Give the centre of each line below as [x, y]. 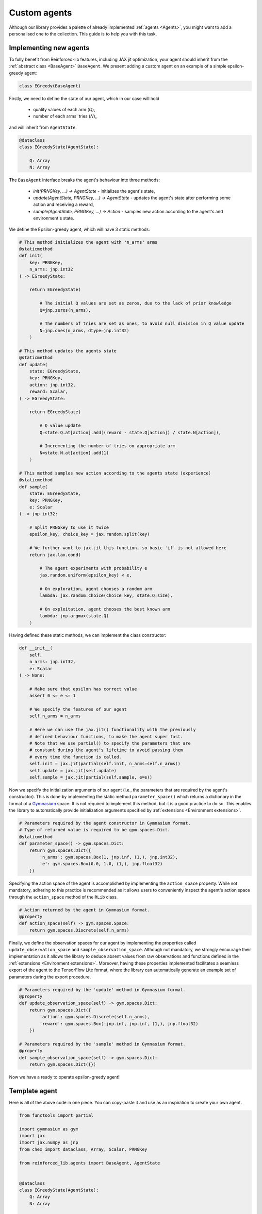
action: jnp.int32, [53, 385]
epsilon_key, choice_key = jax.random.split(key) [90, 534]
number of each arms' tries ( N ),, [65, 116]
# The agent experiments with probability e [93, 568]
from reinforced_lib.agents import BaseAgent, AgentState [90, 1163]
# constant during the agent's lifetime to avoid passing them [106, 750]
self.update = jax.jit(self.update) [73, 770]
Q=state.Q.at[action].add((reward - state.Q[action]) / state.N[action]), [131, 432]
